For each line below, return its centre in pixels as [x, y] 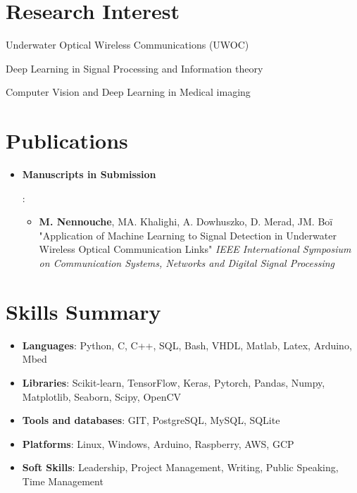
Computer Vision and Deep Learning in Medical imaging [128, 92]
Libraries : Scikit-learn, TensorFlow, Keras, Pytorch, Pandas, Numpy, [174, 382]
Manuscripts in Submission [89, 174]
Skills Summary [83, 311]
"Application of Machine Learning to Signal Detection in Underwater [188, 235]
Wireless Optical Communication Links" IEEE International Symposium [195, 249]
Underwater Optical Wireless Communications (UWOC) [127, 45]
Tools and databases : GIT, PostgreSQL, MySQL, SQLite [151, 420]
